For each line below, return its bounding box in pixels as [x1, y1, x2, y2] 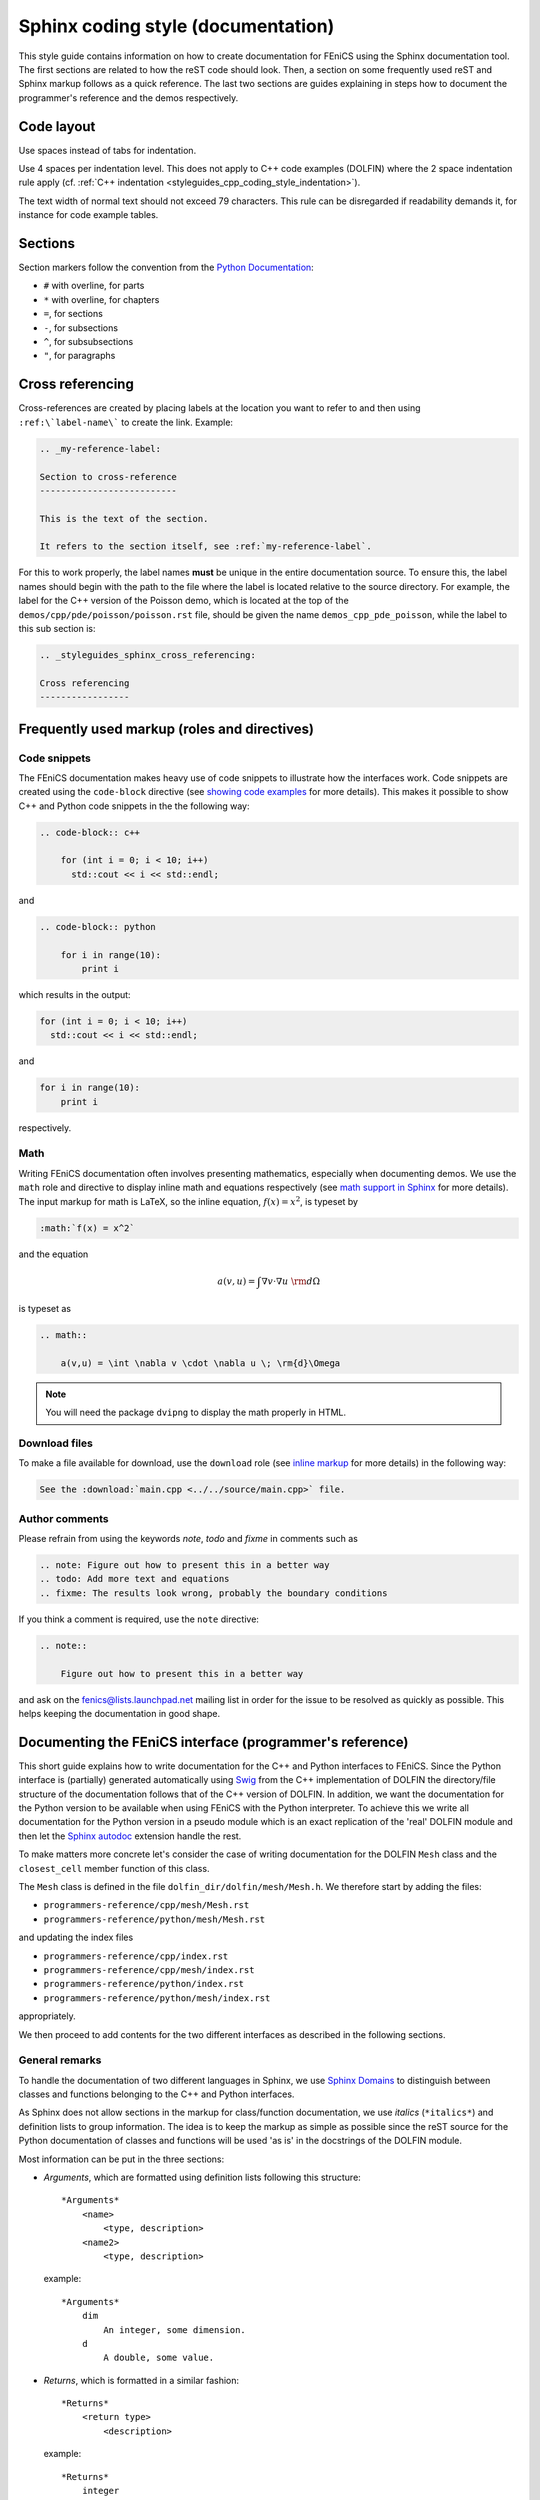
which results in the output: [18, 988, 131, 1000]
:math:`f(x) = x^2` [39, 1222, 135, 1234]
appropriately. [18, 2010, 77, 2022]
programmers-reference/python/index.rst [43, 1978, 245, 1990]
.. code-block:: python [39, 921, 157, 932]
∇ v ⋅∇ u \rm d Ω [261, 1275, 320, 1287]
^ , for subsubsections [43, 336, 134, 348]
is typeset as [18, 1303, 72, 1315]
